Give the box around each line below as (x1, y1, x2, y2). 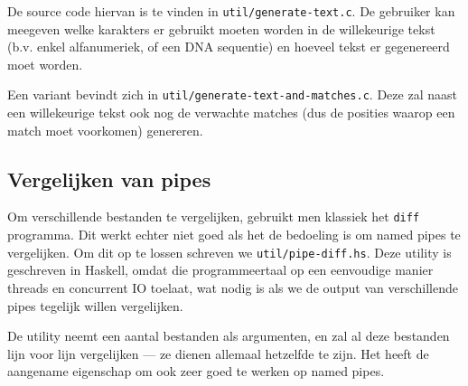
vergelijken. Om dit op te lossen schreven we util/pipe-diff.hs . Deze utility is (7, 242, 452, 261)
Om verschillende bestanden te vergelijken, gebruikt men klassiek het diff (7, 207, 420, 226)
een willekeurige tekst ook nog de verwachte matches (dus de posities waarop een (7, 103, 455, 122)
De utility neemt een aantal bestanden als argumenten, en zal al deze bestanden (7, 326, 450, 345)
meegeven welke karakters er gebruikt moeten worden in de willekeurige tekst (7, 19, 435, 38)
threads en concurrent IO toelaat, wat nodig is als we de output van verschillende (7, 278, 458, 297)
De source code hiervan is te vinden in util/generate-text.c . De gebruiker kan (7, 2, 455, 20)
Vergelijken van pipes (7, 165, 211, 193)
